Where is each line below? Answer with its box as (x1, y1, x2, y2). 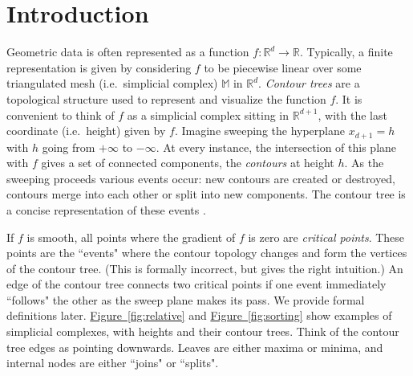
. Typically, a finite (299, 43, 393, 60)
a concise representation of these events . (6, 201, 206, 218)
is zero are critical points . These (248, 228, 405, 245)
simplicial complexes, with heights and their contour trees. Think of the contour (6, 323, 399, 340)
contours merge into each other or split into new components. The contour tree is (6, 186, 406, 202)
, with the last (318, 106, 387, 123)
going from (42, 138, 95, 155)
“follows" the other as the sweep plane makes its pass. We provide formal (6, 291, 365, 308)
